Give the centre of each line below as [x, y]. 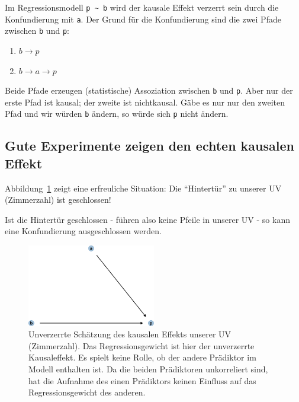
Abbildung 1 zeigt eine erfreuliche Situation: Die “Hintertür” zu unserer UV [143, 188]
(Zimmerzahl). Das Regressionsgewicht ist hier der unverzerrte [142, 345]
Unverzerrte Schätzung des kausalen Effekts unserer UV [130, 334]
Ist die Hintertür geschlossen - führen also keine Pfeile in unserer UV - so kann [147, 219]
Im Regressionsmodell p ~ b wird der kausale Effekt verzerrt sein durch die [142, 7]
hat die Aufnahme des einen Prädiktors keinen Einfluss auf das [142, 380]
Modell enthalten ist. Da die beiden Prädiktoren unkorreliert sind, [148, 369]
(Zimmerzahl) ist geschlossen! [58, 200]
